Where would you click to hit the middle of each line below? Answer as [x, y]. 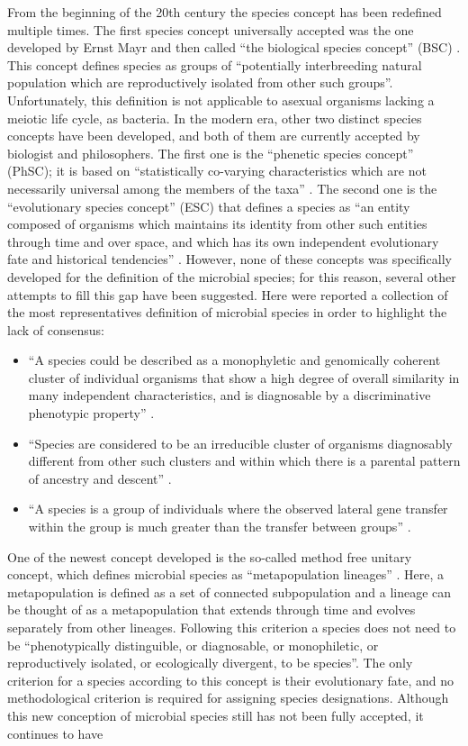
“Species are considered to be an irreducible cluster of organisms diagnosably [240, 443]
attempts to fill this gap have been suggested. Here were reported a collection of [228, 294]
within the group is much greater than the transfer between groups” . [220, 527]
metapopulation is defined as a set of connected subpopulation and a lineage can [229, 591]
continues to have [55, 733]
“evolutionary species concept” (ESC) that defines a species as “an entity [209, 206]
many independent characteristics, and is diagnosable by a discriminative [229, 395]
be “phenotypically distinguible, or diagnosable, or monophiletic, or [193, 645]
